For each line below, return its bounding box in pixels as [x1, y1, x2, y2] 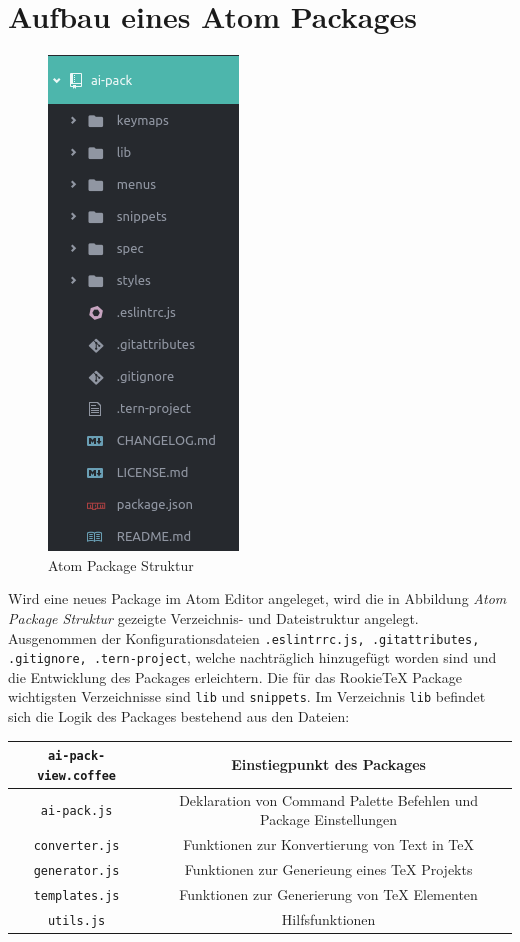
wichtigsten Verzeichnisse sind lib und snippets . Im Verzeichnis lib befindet [8, 686, 486, 707]
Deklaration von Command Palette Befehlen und [179, 789, 479, 810]
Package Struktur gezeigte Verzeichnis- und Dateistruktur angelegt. [8, 607, 419, 628]
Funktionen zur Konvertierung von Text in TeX [183, 834, 475, 855]
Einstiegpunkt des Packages [231, 754, 426, 775]
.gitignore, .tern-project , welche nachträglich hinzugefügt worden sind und [8, 647, 497, 668]
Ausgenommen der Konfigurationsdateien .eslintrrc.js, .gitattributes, [8, 627, 480, 648]
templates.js [33, 888, 120, 903]
